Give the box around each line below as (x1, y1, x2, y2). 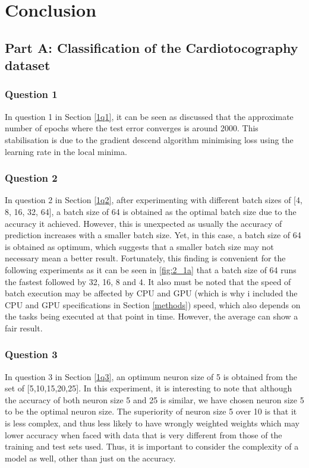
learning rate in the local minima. (5, 145, 127, 157)
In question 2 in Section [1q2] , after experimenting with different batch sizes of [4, (5, 194, 302, 206)
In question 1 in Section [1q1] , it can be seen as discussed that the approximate (5, 110, 294, 122)
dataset (5, 56, 51, 74)
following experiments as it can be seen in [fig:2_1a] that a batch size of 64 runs (5, 263, 297, 276)
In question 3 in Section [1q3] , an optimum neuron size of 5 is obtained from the (5, 370, 297, 382)
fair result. (5, 321, 43, 334)
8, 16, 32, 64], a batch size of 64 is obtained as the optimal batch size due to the (5, 205, 297, 217)
